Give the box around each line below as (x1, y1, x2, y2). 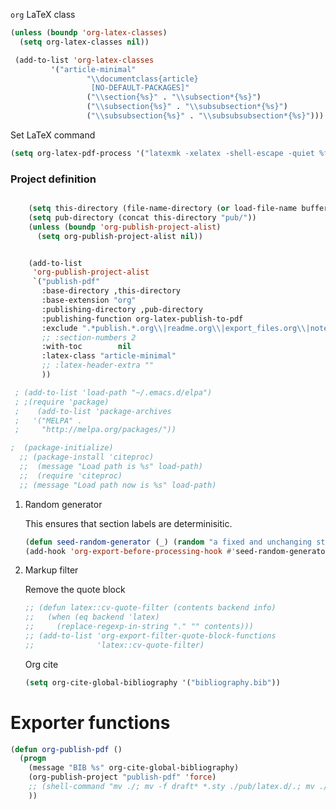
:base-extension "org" (41, 295, 137, 306)
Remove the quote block (24, 584, 126, 596)
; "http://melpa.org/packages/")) (14, 425, 177, 435)
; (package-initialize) (10, 443, 114, 453)
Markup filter (24, 564, 79, 576)
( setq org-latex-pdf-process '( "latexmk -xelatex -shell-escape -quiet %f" (10, 148, 333, 158)
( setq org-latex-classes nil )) (19, 37, 150, 47)
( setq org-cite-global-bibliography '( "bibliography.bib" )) (24, 677, 281, 688)
